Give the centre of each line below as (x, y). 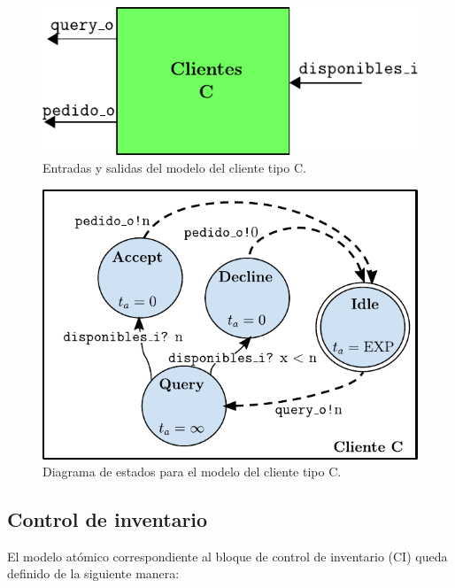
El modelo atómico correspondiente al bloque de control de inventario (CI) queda (227, 556)
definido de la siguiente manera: (93, 573)
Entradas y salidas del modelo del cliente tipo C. (174, 167)
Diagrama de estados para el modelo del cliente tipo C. (192, 472)
